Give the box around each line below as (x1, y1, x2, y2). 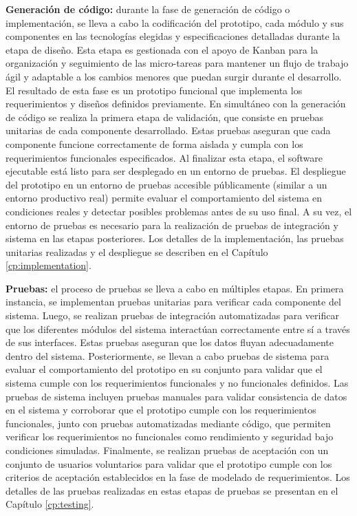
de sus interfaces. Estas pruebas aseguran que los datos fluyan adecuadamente (6, 335, 334, 350)
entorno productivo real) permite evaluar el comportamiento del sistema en (6, 191, 323, 205)
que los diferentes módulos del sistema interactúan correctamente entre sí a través (6, 321, 350, 336)
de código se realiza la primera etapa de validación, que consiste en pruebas (6, 109, 324, 124)
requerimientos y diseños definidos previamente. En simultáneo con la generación (6, 96, 346, 111)
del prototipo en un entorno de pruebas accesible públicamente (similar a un (6, 177, 327, 191)
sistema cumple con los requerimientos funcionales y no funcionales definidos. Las (6, 376, 349, 390)
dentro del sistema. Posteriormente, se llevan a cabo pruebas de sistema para (6, 348, 329, 363)
